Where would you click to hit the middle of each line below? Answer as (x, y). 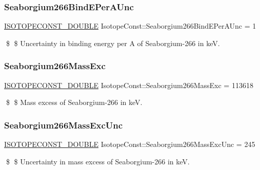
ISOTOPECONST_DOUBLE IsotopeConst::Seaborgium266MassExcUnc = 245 (130, 144)
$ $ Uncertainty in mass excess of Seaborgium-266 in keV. (98, 161)
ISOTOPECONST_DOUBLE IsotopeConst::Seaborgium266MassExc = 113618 (129, 85)
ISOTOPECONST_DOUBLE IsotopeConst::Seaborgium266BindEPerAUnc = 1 (130, 26)
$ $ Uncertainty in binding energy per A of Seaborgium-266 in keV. (113, 43)
